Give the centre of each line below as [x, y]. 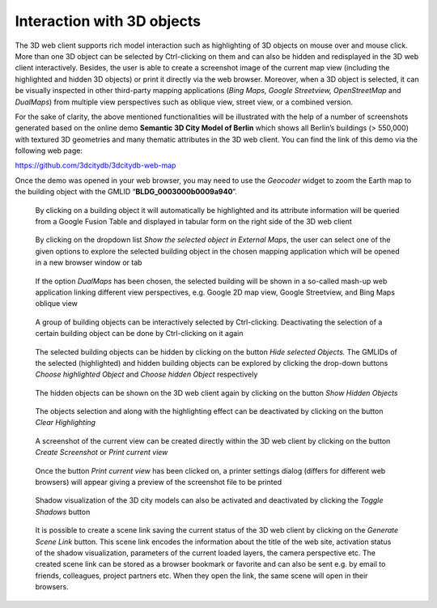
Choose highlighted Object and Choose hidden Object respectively [146, 374]
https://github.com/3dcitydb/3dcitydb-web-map [95, 165]
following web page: [49, 151]
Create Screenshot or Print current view [102, 453]
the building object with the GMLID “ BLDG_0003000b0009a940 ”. [126, 192]
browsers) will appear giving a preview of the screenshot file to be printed [159, 483]
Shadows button [63, 512]
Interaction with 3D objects [108, 21]
